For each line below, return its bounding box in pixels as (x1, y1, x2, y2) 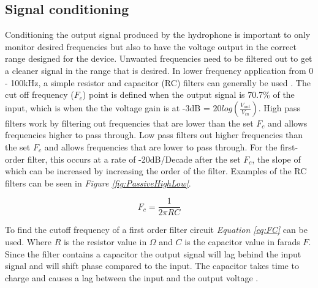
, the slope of (252, 152, 301, 165)
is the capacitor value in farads (184, 235, 300, 248)
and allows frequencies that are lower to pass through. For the (44, 140, 278, 153)
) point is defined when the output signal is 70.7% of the (82, 88, 295, 101)
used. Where (5, 235, 51, 248)
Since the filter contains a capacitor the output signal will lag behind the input (5, 247, 301, 260)
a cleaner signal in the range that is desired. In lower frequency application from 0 (5, 64, 314, 76)
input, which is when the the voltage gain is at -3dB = (5, 101, 210, 114)
